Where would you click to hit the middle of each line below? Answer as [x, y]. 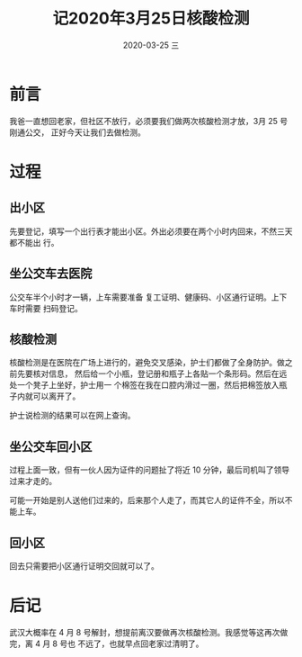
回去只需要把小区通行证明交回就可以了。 [84, 566]
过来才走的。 [33, 481]
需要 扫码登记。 [53, 308]
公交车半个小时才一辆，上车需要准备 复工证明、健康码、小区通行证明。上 [144, 297]
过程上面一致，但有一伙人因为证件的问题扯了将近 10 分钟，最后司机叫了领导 [150, 470]
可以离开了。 [57, 396]
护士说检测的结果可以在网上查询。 [72, 416]
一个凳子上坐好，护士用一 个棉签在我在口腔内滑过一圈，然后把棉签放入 [148, 385]
